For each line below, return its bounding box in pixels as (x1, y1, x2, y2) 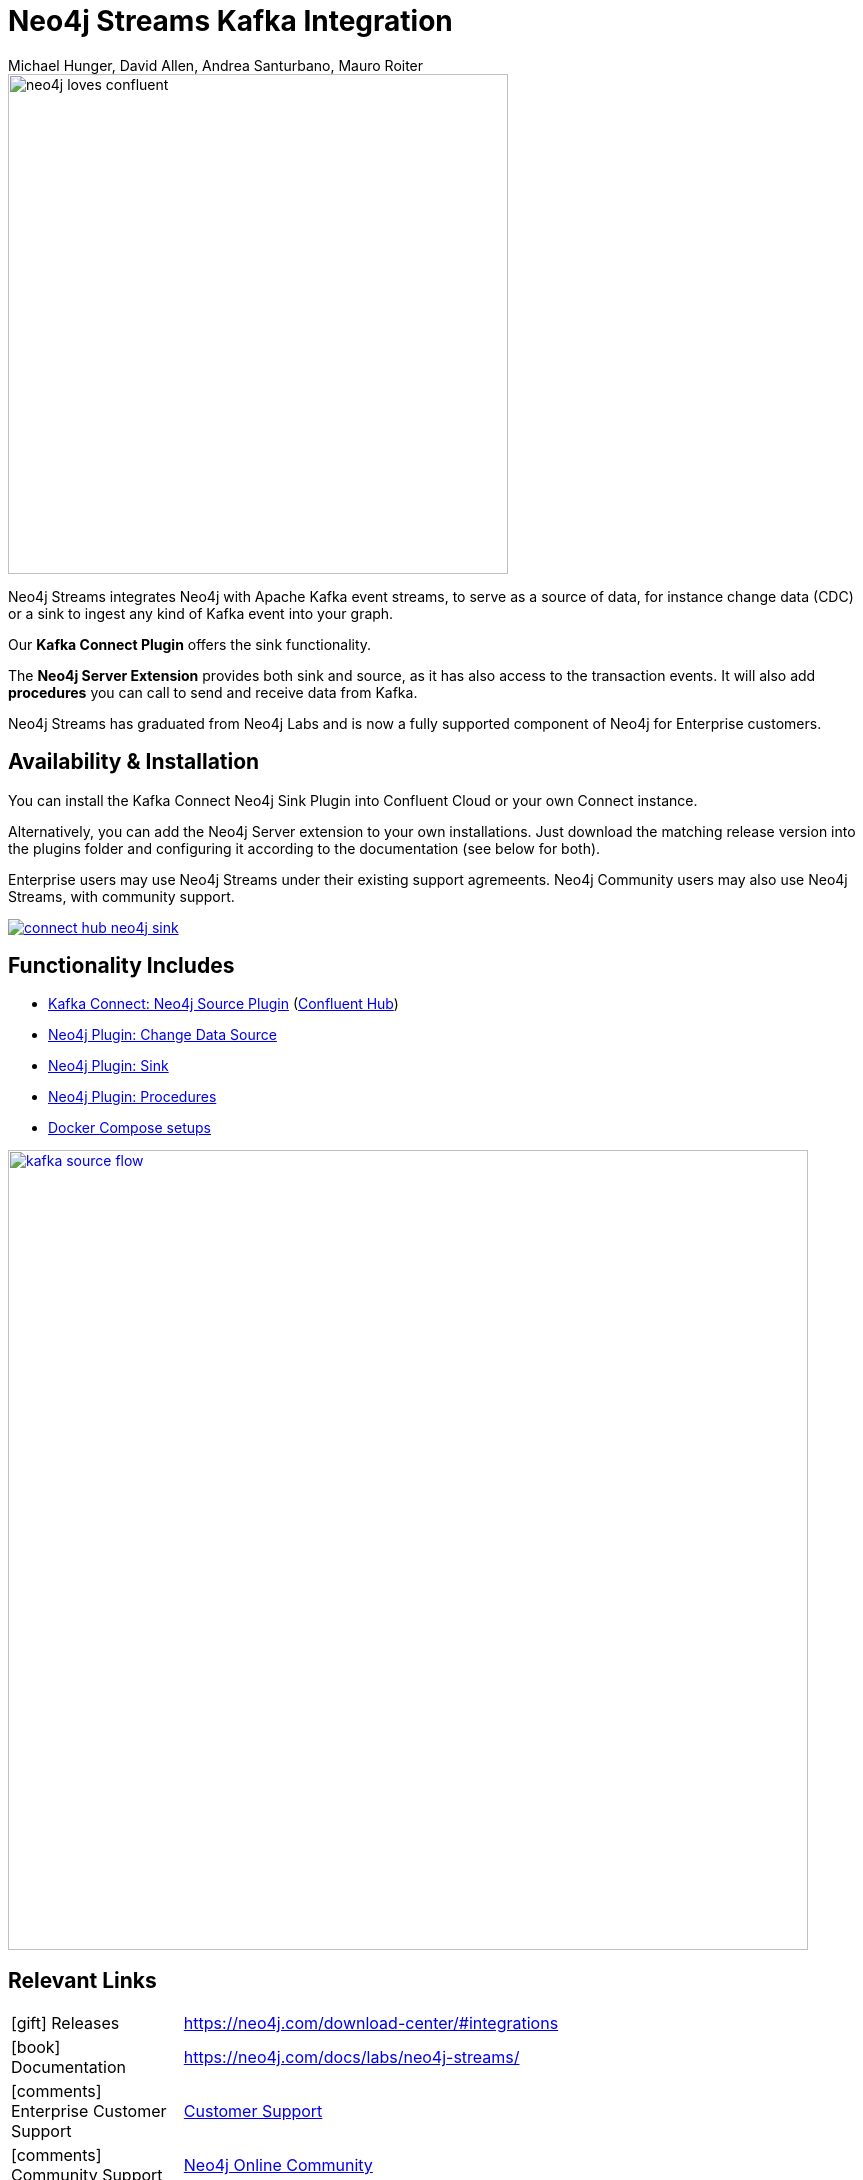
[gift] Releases (11, 2013, 120, 2034)
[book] (11, 2037, 61, 2058)
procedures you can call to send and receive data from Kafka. (8, 683, 418, 701)
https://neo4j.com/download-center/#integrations (183, 2013, 559, 2034)
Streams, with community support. (8, 887, 235, 905)
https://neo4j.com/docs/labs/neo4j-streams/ (183, 2047, 520, 2068)
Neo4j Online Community (183, 2155, 373, 2176)
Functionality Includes (8, 953, 235, 979)
